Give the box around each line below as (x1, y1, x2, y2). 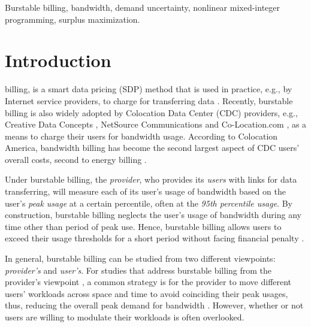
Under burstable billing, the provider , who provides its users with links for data (5, 173, 297, 186)
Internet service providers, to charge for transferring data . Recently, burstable (5, 94, 293, 107)
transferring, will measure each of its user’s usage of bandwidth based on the (5, 185, 286, 198)
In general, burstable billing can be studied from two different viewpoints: (5, 252, 276, 265)
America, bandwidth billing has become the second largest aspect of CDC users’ (5, 141, 300, 154)
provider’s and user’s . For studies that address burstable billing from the (5, 264, 272, 276)
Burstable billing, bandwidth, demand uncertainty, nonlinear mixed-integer (5, 1, 280, 13)
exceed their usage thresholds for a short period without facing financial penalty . (5, 232, 304, 244)
